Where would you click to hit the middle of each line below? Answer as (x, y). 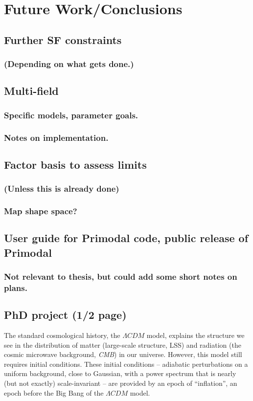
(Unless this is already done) (62, 189)
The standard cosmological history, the (62, 335)
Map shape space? (41, 211)
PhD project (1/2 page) (65, 315)
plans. (16, 287)
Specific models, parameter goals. (71, 115)
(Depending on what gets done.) (69, 64)
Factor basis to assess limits (75, 164)
